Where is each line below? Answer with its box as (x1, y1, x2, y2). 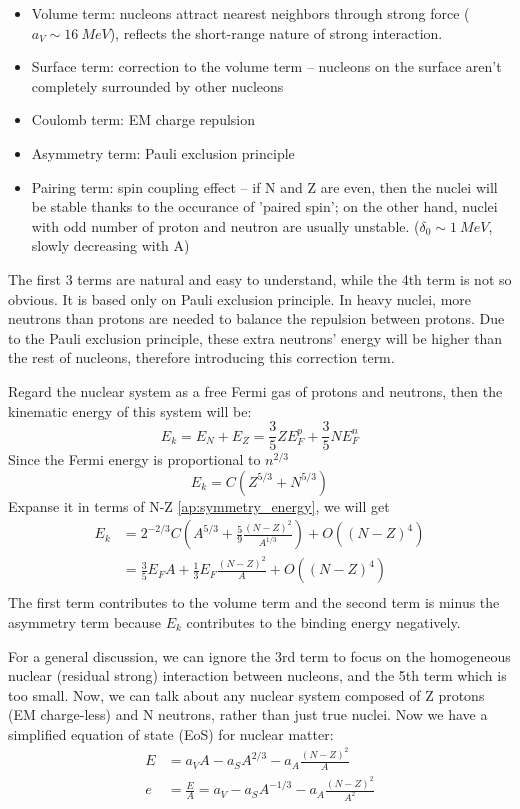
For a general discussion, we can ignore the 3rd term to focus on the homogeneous (8, 645, 511, 666)
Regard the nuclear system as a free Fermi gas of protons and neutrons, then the (8, 380, 503, 401)
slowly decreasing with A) (31, 235, 190, 256)
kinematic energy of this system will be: (8, 400, 252, 421)
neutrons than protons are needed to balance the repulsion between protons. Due (8, 308, 505, 329)
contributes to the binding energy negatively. (186, 611, 461, 632)
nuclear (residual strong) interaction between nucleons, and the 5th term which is (8, 665, 507, 686)
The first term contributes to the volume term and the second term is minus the (8, 592, 500, 613)
